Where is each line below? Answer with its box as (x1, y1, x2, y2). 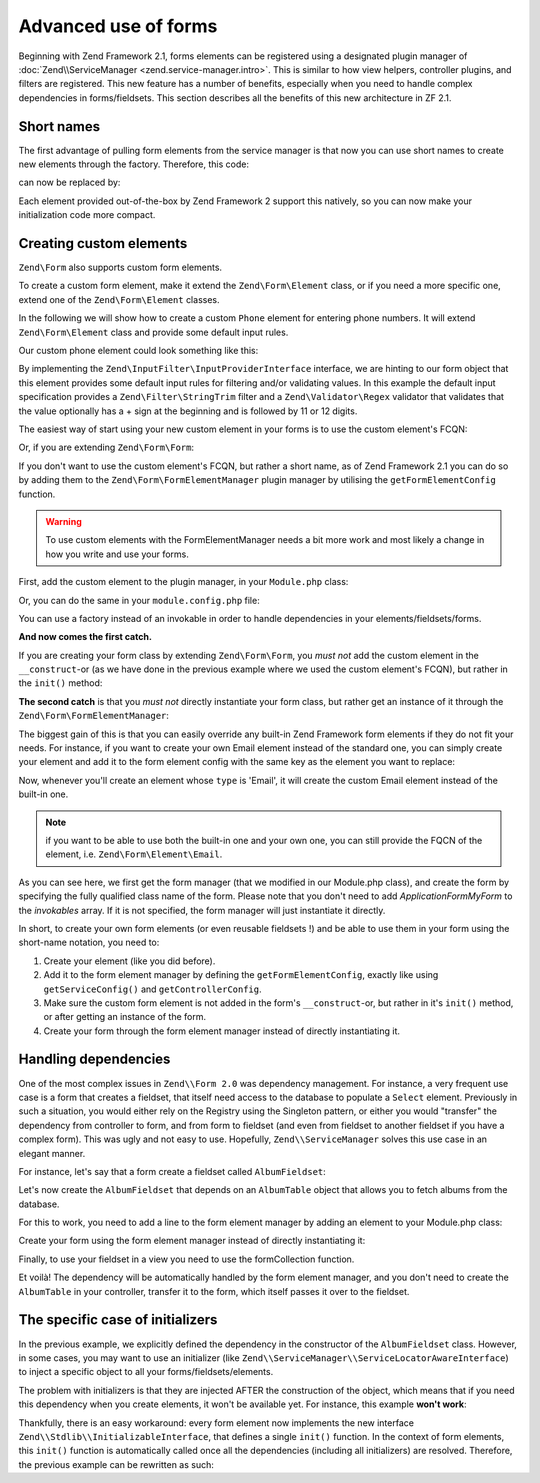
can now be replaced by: (18, 176, 121, 189)
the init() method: (18, 677, 103, 689)
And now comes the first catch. (18, 631, 152, 643)
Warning (45, 515, 82, 527)
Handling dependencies (18, 1051, 171, 1068)
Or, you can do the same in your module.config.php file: (18, 594, 260, 606)
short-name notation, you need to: (18, 936, 160, 949)
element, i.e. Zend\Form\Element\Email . (45, 848, 223, 860)
